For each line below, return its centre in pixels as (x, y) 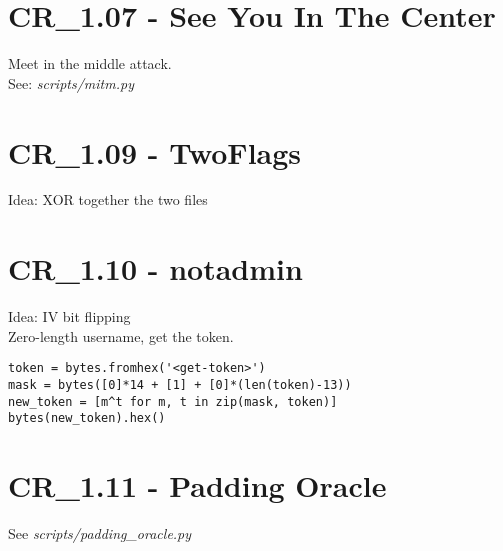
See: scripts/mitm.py (71, 82)
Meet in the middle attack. (90, 63)
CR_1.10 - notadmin (155, 268)
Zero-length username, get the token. (121, 335)
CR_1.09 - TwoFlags (155, 151)
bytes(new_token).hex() (87, 418)
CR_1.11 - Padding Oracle (197, 485)
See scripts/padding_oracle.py (100, 533)
